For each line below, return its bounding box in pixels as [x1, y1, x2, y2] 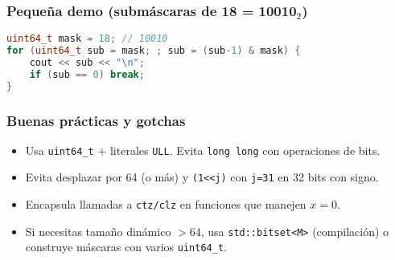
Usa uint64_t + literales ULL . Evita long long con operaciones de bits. [25, 141, 381, 158]
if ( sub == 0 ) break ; [29, 68, 145, 80]
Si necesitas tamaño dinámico [25, 222, 171, 239]
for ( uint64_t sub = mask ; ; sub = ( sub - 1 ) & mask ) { [6, 45, 301, 57]
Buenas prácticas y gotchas [6, 110, 186, 130]
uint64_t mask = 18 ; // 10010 [6, 33, 168, 45]
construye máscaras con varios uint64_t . [25, 238, 227, 255]
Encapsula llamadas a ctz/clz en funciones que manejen [25, 196, 307, 213]
